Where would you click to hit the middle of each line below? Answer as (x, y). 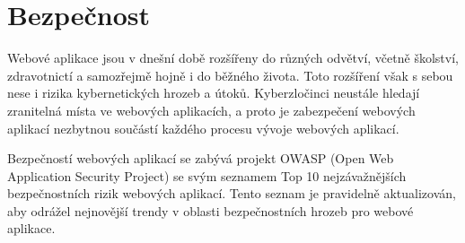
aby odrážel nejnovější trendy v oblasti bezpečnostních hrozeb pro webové (211, 210)
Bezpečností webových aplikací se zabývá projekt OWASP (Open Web (201, 158)
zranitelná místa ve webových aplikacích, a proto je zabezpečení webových (211, 110)
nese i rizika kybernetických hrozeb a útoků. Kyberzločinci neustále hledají (214, 93)
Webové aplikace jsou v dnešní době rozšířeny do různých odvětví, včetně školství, (233, 58)
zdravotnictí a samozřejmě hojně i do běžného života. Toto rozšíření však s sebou (230, 75)
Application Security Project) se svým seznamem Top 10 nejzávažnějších (207, 175)
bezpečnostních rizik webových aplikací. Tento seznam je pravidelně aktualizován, (232, 193)
